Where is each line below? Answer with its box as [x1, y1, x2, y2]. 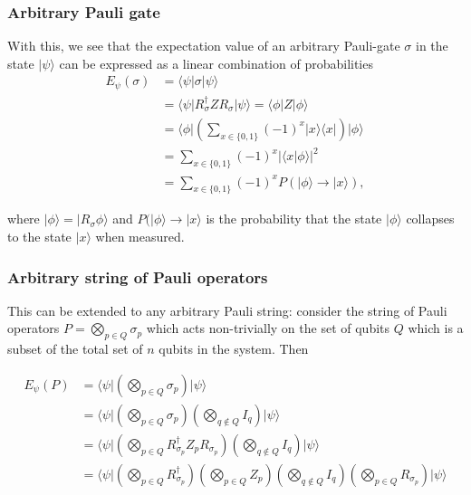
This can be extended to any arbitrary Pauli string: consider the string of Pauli [7, 300, 447, 319]
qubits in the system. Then [159, 339, 309, 358]
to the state [7, 226, 72, 245]
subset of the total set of [7, 339, 143, 358]
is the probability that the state [206, 209, 382, 228]
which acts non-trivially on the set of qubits [146, 319, 390, 338]
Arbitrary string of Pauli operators [7, 265, 268, 288]
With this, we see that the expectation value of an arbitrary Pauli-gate [7, 36, 400, 55]
